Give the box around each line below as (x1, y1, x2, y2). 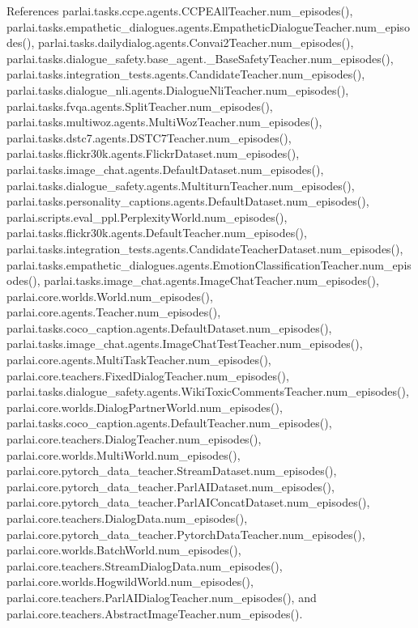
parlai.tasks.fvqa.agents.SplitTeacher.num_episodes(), (6, 97, 273, 114)
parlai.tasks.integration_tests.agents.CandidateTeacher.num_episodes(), (6, 66, 365, 83)
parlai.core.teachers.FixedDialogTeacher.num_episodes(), (6, 367, 289, 384)
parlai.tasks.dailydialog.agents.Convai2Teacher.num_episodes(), (37, 34, 354, 51)
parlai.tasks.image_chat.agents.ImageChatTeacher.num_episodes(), (44, 272, 379, 289)
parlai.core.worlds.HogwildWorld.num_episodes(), (6, 573, 254, 590)
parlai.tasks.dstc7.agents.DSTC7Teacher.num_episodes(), (6, 129, 292, 146)
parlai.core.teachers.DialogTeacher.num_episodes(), (6, 431, 262, 448)
